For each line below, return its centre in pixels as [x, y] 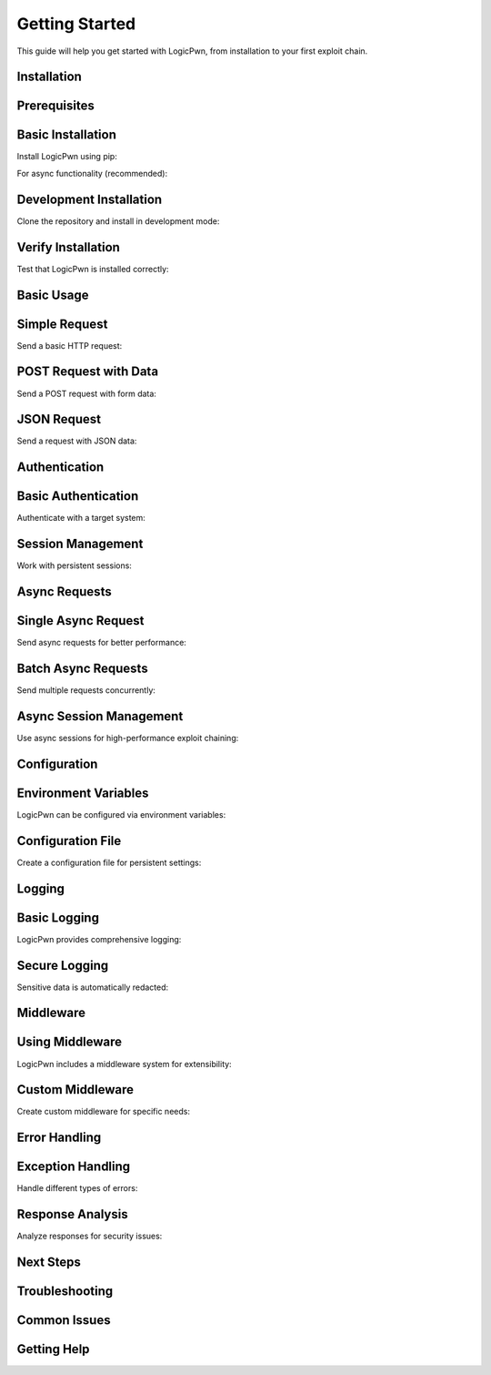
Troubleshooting [65, 1292]
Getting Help [53, 1349]
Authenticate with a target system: [81, 518]
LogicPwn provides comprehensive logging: [99, 939]
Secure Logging [63, 965]
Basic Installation [67, 135]
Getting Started [76, 24]
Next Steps [49, 1263]
